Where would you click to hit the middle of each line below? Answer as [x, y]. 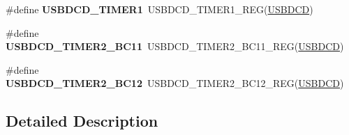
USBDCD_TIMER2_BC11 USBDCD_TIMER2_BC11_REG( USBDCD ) [175, 46]
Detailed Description [82, 121]
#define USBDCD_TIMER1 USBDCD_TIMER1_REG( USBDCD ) [159, 9]
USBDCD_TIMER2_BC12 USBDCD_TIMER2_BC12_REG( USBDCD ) [175, 83]
